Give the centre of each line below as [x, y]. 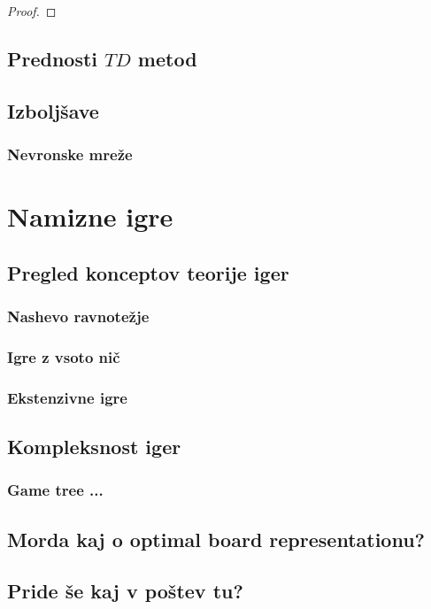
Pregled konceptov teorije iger [148, 272]
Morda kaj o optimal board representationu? [216, 539]
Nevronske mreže [70, 154]
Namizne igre [90, 216]
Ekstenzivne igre [67, 397]
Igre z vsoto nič [64, 356]
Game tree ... [55, 490]
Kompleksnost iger [94, 447]
